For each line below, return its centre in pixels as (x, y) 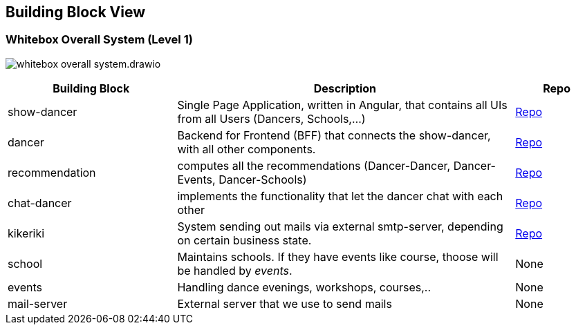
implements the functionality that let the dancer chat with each (340, 196)
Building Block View (76, 12)
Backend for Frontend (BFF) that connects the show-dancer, (334, 135)
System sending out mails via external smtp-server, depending (340, 226)
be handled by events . (235, 270)
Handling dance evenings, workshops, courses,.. (304, 287)
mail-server (38, 303)
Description (345, 88)
